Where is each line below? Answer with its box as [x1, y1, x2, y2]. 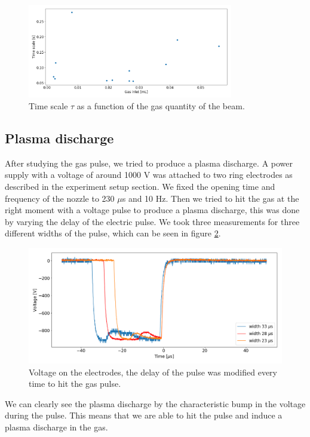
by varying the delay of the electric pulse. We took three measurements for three [5, 215, 300, 227]
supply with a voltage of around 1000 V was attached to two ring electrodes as [5, 168, 293, 181]
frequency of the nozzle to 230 [5, 192, 115, 204]
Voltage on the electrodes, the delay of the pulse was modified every [29, 365, 277, 378]
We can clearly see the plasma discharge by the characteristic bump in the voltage [5, 397, 306, 410]
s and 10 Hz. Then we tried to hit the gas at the [122, 192, 299, 204]
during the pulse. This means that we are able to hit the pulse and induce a [5, 409, 283, 421]
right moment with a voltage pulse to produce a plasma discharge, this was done [5, 204, 300, 216]
